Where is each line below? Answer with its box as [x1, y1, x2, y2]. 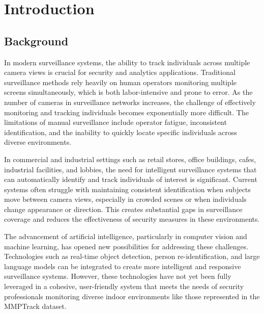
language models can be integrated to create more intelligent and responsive [4, 260, 241, 271]
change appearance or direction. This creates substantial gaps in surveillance [4, 203, 243, 214]
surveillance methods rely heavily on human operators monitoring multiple [4, 76, 237, 87]
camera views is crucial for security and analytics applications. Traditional [4, 67, 236, 77]
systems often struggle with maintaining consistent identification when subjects [4, 184, 251, 194]
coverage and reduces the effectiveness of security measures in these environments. [4, 214, 260, 224]
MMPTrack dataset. [4, 301, 67, 311]
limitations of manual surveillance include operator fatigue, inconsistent [4, 117, 227, 127]
